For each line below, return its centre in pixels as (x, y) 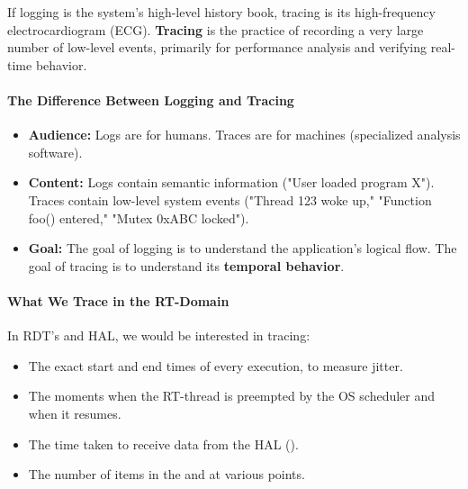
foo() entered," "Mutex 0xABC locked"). (139, 217)
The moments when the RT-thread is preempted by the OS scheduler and (232, 396)
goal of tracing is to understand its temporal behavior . (186, 265)
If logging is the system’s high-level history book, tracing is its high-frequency (221, 12)
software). (55, 152)
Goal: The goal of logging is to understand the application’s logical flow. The (243, 248)
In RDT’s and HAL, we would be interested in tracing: (159, 335)
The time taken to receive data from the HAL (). (163, 444)
